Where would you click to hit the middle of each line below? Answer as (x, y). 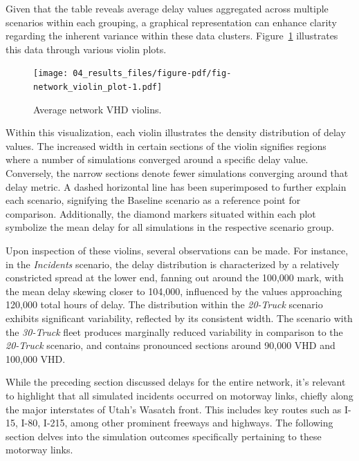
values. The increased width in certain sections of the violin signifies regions (166, 145)
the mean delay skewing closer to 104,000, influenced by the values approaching (174, 291)
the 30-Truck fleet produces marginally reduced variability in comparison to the (174, 331)
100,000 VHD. (36, 358)
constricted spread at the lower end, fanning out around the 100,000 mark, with (175, 277)
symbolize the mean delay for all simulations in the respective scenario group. (170, 227)
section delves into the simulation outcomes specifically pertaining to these (164, 436)
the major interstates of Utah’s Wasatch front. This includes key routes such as (174, 409)
